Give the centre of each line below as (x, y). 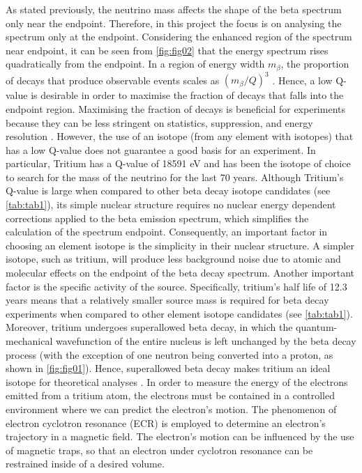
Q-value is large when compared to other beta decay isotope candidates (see (168, 191)
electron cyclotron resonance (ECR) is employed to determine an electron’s (166, 422)
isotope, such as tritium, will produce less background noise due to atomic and (173, 259)
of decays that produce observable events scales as (113, 80)
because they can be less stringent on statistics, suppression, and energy (159, 122)
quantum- (317, 327)
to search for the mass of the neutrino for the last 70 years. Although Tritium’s (175, 177)
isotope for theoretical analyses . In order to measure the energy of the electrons (177, 381)
